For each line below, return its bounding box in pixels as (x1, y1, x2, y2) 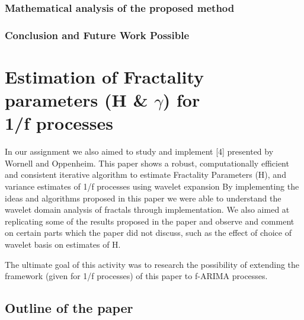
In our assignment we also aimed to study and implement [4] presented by (5, 145, 274, 158)
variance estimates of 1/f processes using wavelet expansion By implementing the (5, 180, 299, 192)
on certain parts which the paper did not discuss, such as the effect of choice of (5, 226, 292, 239)
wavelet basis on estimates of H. (5, 238, 121, 250)
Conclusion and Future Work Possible (5, 27, 190, 42)
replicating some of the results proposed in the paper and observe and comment (5, 215, 295, 227)
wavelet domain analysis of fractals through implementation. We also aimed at (5, 203, 290, 216)
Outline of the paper (5, 299, 133, 317)
